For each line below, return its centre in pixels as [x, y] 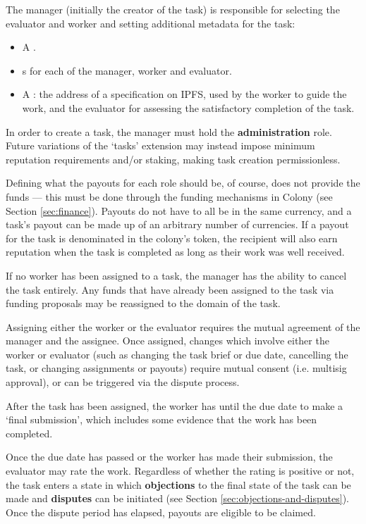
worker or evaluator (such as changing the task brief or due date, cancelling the [177, 354]
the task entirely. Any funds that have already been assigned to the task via [170, 289]
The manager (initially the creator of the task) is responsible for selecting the [173, 9]
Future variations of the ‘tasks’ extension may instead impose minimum [160, 145]
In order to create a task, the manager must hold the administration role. [169, 131]
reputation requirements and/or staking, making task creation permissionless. [173, 159]
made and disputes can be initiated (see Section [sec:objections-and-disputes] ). [177, 498]
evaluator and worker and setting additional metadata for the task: [151, 23]
